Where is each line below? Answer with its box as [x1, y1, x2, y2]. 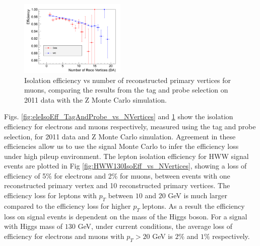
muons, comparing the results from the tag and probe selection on [24, 85, 228, 95]
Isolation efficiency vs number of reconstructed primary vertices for [24, 74, 231, 85]
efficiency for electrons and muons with [4, 230, 124, 241]
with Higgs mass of [4, 221, 63, 231]
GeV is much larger [168, 190, 227, 201]
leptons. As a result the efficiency [142, 200, 245, 211]
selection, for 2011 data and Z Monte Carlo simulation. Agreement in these [4, 131, 236, 141]
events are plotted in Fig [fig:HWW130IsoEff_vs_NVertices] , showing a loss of [4, 160, 247, 171]
